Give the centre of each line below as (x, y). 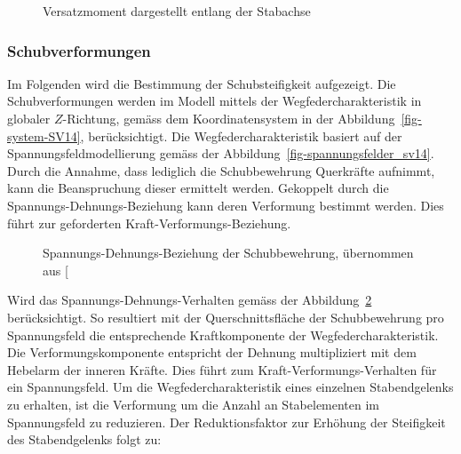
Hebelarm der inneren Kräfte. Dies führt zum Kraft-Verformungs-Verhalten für (222, 369)
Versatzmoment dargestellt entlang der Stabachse (177, 11)
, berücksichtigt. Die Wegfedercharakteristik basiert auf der (241, 135)
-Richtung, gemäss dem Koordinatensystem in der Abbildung (229, 118)
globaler (29, 118)
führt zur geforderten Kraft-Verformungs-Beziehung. (149, 223)
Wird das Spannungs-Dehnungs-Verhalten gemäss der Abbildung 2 (190, 300)
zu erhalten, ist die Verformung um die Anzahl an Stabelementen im (194, 404)
